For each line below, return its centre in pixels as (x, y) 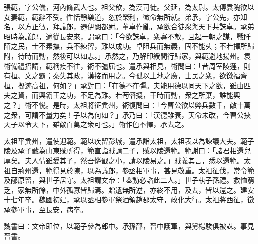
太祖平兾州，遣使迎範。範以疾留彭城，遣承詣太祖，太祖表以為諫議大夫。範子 (129, 141)
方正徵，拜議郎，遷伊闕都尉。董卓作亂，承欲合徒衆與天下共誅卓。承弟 (139, 27)
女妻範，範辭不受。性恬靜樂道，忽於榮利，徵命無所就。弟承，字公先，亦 (122, 17)
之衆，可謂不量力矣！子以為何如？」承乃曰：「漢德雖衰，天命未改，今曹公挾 (127, 114)
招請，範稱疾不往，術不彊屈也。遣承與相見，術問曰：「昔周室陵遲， (134, 65)
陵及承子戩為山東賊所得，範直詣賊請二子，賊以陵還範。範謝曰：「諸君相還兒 (127, 151)
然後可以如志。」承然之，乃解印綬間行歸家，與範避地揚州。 (148, 56)
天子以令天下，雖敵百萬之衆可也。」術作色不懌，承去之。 (96, 124)
